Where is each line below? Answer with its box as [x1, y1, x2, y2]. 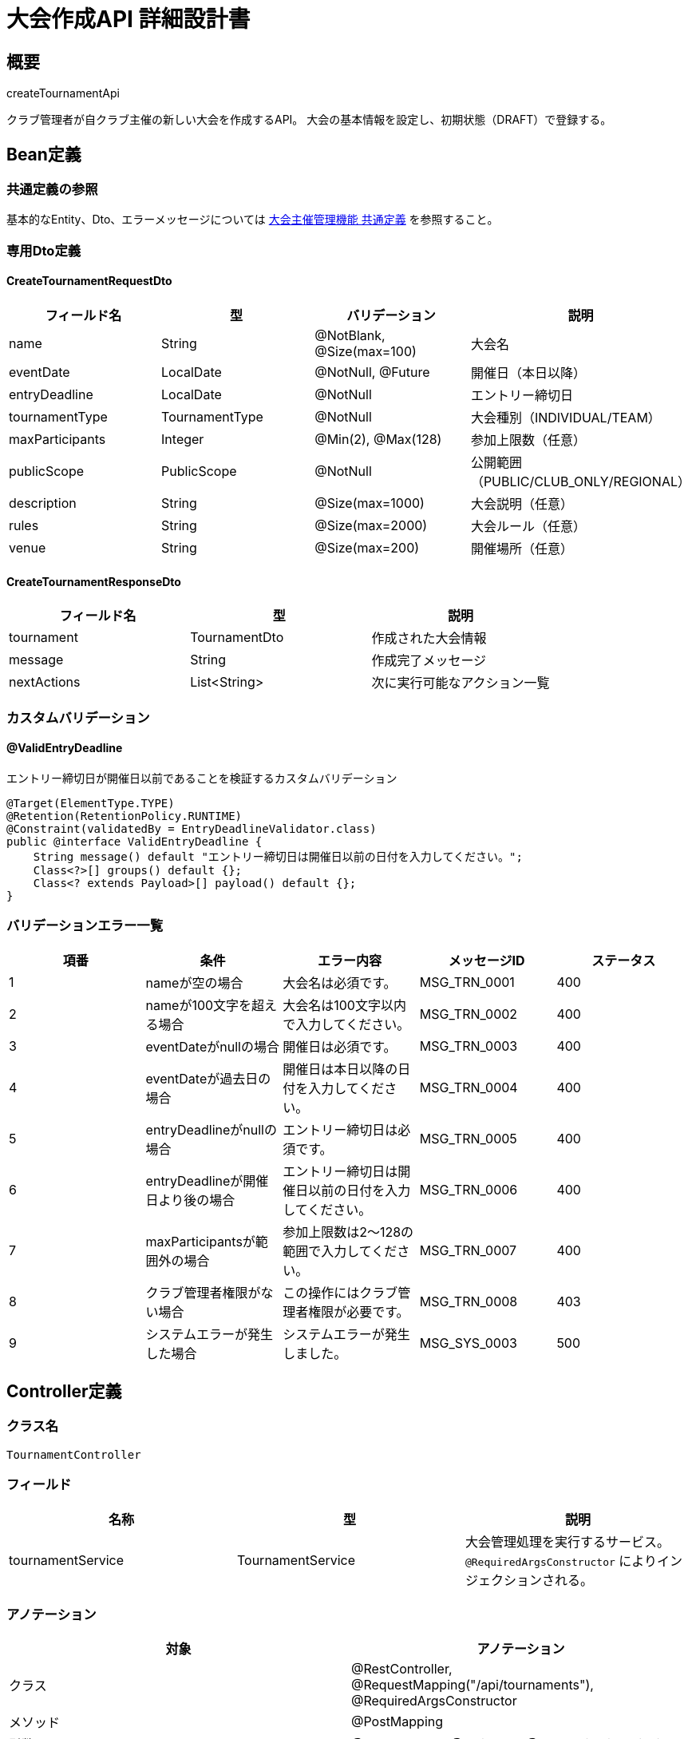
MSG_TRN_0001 [419, 973, 515, 990]
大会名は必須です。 [283, 974, 397, 991]
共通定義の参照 [6, 181, 98, 198]
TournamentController [6, 1448, 141, 1461]
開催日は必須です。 [283, 1038, 397, 1055]
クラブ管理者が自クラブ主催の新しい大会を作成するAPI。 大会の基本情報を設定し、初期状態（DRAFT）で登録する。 [6, 113, 612, 127]
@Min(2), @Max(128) [314, 430, 442, 447]
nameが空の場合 [145, 974, 243, 991]
